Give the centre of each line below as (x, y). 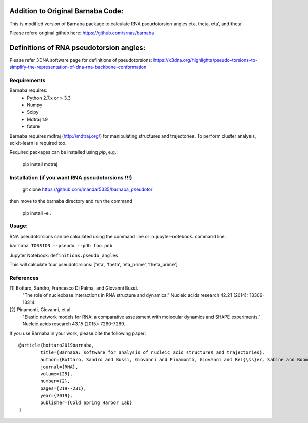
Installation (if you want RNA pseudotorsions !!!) (71, 177)
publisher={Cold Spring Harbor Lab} (86, 402)
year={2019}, (56, 396)
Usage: (19, 226)
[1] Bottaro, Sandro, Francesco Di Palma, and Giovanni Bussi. (74, 288)
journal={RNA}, (59, 367)
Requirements (27, 80)
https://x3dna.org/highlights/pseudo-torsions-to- (205, 60)
